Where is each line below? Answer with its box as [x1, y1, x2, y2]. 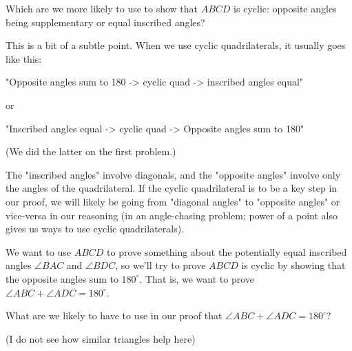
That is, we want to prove [145, 271, 254, 285]
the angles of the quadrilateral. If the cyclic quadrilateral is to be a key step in [6, 181, 338, 195]
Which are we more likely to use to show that [6, 1, 198, 15]
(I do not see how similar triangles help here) [6, 331, 196, 345]
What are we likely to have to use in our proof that [6, 308, 222, 323]
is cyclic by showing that [241, 258, 346, 272]
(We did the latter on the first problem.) [6, 144, 176, 159]
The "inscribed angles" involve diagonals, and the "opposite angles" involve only [6, 167, 341, 181]
